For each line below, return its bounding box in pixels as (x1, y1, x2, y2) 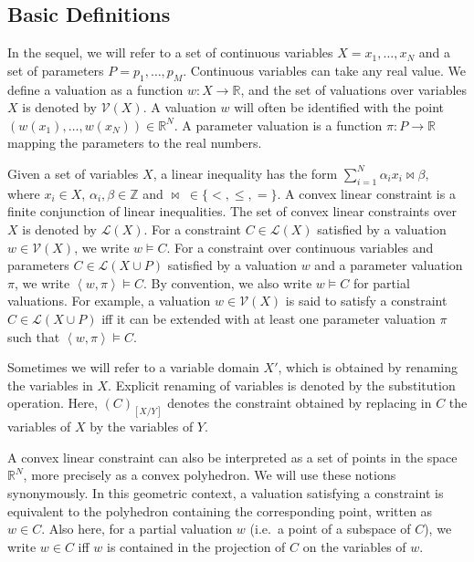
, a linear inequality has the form (153, 163, 338, 182)
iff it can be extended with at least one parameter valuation (101, 308, 436, 328)
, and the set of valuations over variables (240, 79, 468, 99)
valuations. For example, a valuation (7, 291, 211, 310)
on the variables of (302, 536, 406, 556)
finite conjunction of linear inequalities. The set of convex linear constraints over (7, 202, 458, 221)
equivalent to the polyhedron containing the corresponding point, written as (7, 501, 433, 520)
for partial (353, 273, 410, 292)
